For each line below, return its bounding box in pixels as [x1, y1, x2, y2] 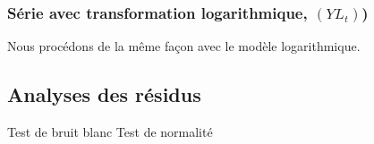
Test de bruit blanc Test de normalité [7, 123, 213, 141]
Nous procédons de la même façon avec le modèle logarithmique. [7, 37, 361, 55]
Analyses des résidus [7, 80, 201, 108]
